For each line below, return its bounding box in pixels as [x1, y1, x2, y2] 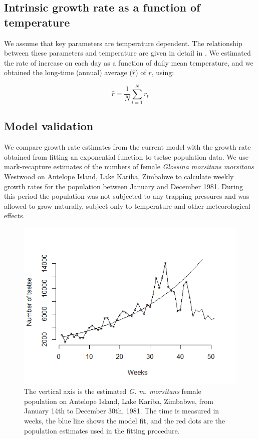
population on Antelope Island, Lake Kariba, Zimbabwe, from [24, 395, 213, 406]
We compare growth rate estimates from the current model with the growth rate [4, 142, 251, 152]
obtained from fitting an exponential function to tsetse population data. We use [4, 151, 248, 162]
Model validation [4, 118, 94, 134]
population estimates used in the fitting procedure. [24, 425, 180, 435]
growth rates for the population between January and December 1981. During [4, 181, 243, 191]
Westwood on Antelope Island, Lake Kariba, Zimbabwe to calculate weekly [4, 171, 234, 182]
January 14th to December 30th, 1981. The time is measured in [24, 405, 219, 416]
